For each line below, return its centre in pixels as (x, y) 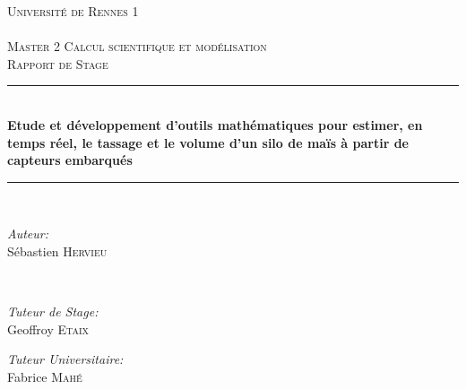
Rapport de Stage (58, 63)
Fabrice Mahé (45, 376)
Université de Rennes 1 (73, 11)
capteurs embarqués (70, 160)
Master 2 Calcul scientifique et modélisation (137, 46)
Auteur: (28, 233)
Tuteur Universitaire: (65, 359)
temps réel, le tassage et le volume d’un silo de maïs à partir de (208, 142)
